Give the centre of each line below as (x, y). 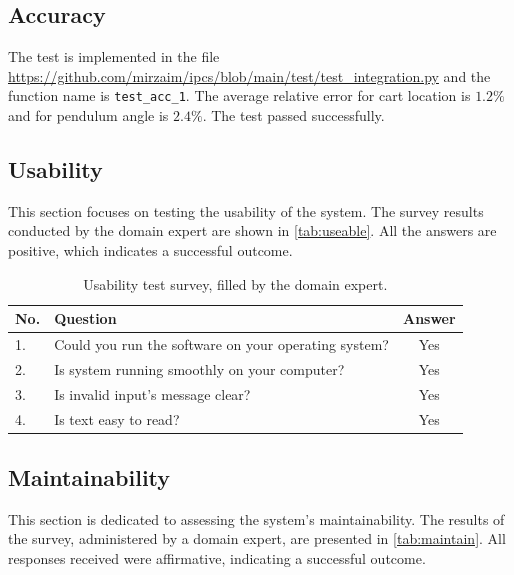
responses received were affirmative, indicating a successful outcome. (217, 558)
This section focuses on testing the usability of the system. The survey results (246, 210)
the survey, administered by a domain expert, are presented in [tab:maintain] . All (257, 538)
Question (85, 318)
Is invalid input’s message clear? (152, 393)
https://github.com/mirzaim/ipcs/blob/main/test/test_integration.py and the (249, 75)
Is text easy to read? (117, 418)
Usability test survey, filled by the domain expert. (235, 283)
